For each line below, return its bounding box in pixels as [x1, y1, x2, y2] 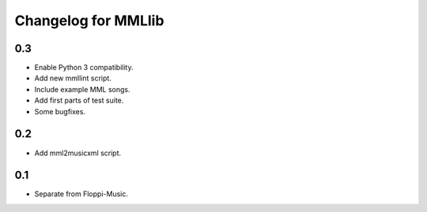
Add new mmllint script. [34, 73, 112, 83]
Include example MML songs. [34, 84, 130, 94]
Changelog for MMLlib [14, 12, 164, 29]
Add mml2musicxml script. [34, 148, 122, 158]
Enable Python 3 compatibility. [34, 63, 134, 73]
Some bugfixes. [34, 106, 86, 116]
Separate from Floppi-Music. [34, 189, 128, 199]
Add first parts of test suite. [34, 95, 124, 106]
